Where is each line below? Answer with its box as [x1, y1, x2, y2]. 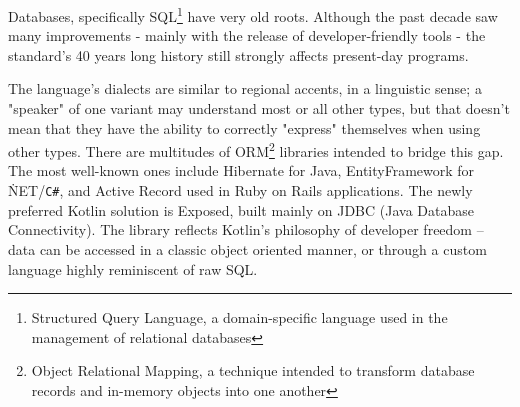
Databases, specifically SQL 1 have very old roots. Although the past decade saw [8, 3, 498, 26]
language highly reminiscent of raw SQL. [8, 258, 258, 279]
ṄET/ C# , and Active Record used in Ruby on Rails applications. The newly [8, 180, 473, 201]
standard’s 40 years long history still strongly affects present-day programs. [8, 44, 469, 65]
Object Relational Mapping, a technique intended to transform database [31, 360, 475, 381]
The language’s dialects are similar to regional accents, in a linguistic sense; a [8, 78, 482, 99]
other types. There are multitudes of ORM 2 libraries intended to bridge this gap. [8, 138, 504, 161]
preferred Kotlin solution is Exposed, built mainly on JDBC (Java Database [8, 199, 474, 220]
